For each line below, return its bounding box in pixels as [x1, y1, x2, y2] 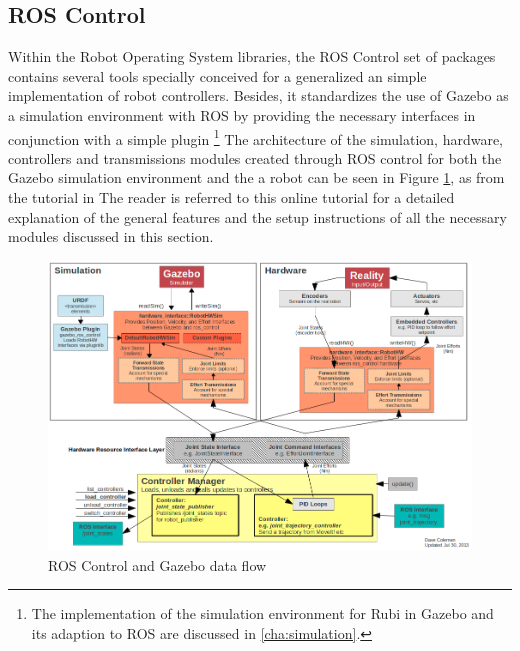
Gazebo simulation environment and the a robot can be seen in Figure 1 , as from [8, 167, 505, 188]
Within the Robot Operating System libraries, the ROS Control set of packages [8, 46, 496, 67]
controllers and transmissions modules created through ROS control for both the [8, 147, 502, 168]
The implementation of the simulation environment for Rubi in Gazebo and [31, 603, 494, 624]
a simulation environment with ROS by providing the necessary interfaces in [8, 104, 476, 125]
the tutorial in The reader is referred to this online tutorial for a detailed [8, 187, 455, 208]
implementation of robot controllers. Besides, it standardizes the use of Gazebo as [8, 85, 509, 106]
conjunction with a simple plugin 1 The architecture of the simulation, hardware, [8, 125, 504, 149]
